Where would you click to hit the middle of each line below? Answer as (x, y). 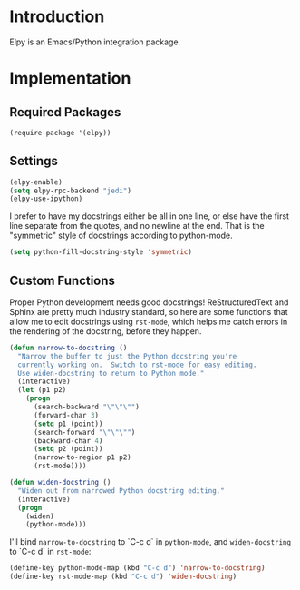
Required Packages (65, 112)
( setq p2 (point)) (68, 449)
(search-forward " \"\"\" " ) (84, 432)
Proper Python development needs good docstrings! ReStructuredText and (149, 302)
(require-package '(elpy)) (60, 133)
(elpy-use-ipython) (46, 199)
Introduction (57, 17)
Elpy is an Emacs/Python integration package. (95, 42)
